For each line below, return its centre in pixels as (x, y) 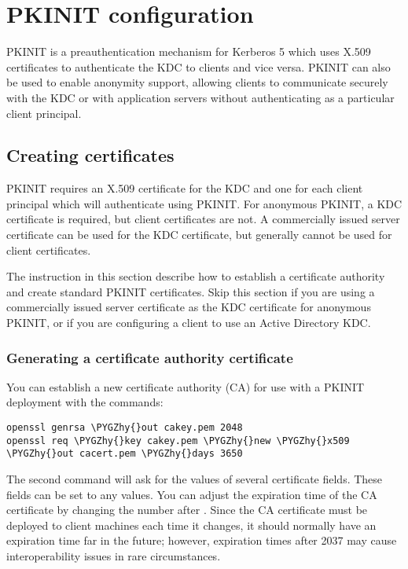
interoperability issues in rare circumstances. (114, 555)
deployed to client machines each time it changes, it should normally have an (191, 525)
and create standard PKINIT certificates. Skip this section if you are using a (191, 291)
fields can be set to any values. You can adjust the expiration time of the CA (192, 494)
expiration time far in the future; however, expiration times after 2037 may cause (202, 540)
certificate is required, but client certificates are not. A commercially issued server (203, 219)
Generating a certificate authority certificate (150, 357)
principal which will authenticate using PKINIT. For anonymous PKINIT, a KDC (204, 203)
